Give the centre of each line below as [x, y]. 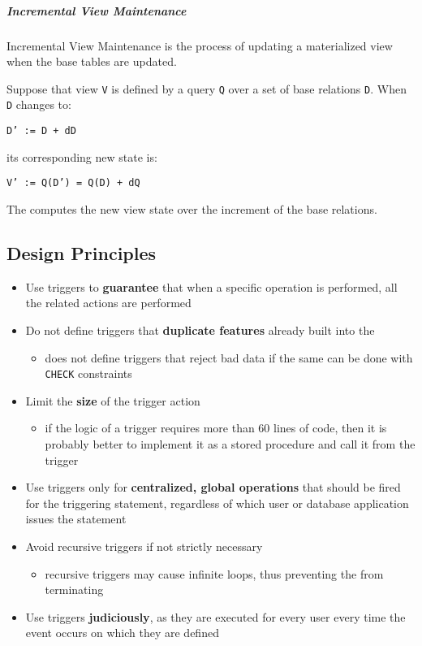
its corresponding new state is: [82, 156]
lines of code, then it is [330, 428]
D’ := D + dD [41, 131]
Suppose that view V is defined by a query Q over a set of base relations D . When [207, 88]
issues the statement [76, 519]
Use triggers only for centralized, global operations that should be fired [213, 487]
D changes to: [39, 104]
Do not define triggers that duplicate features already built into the [200, 330]
